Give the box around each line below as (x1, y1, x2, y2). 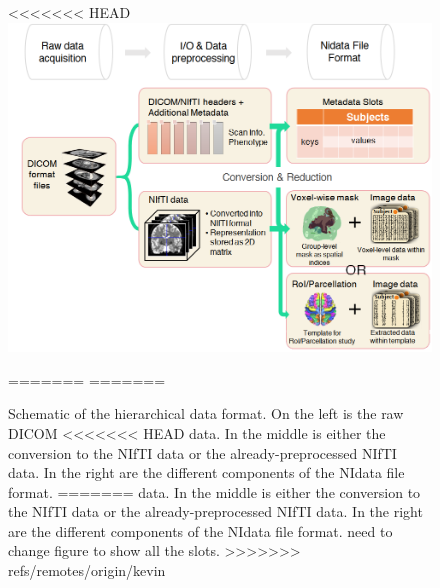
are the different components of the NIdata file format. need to (8, 520, 393, 541)
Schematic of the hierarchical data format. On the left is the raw (8, 403, 404, 424)
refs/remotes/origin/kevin (8, 560, 166, 581)
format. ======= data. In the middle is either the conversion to (8, 481, 421, 502)
